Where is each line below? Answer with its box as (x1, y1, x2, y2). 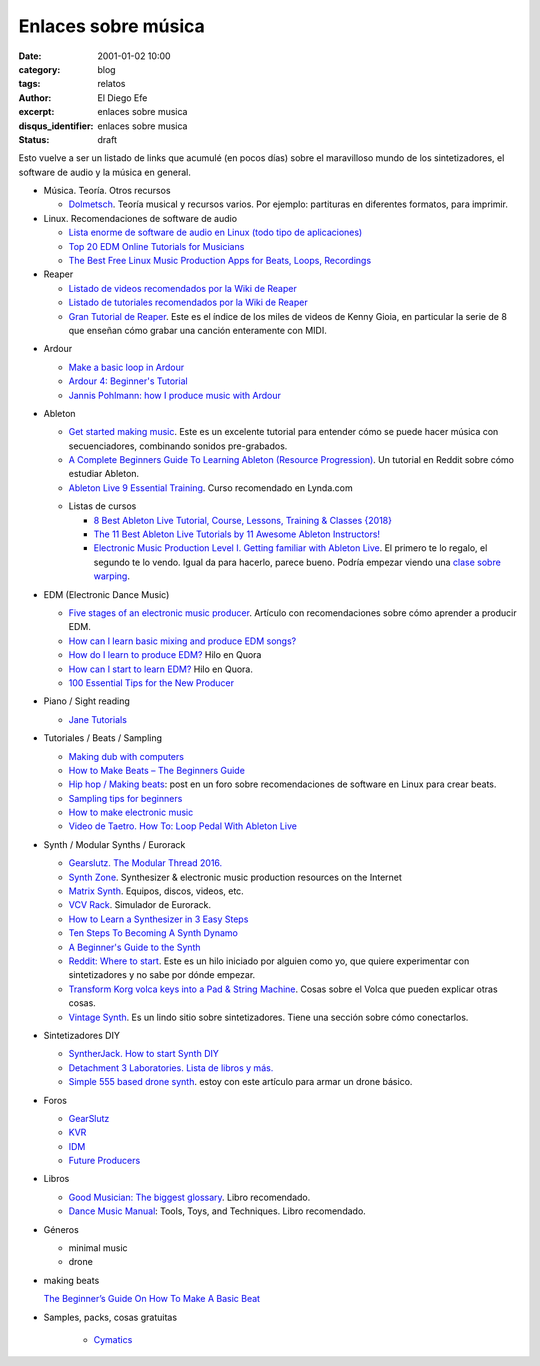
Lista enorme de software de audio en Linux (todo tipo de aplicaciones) (68, 226, 363, 239)
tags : (18, 78, 41, 90)
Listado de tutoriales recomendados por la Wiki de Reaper (68, 296, 309, 309)
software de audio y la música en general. (18, 166, 192, 178)
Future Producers (68, 1155, 141, 1167)
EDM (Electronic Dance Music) (43, 588, 170, 600)
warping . (93, 570, 130, 582)
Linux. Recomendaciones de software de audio (43, 212, 238, 224)
